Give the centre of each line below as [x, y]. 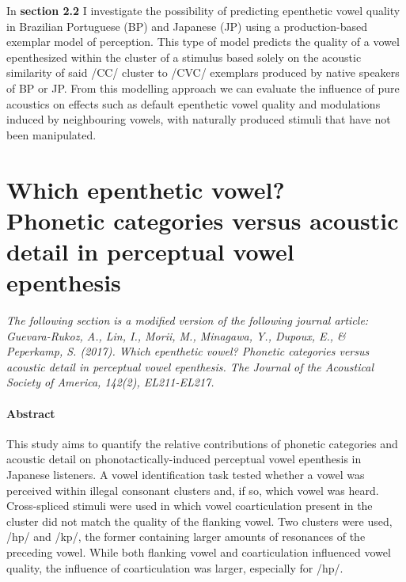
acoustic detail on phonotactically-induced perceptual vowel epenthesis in [184, 459]
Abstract [31, 413]
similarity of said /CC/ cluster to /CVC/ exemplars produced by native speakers [203, 72]
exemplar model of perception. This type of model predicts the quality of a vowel [203, 42]
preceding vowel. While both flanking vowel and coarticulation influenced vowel [199, 552]
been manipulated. [51, 134]
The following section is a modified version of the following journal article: [188, 320]
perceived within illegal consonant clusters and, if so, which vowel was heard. [193, 490]
